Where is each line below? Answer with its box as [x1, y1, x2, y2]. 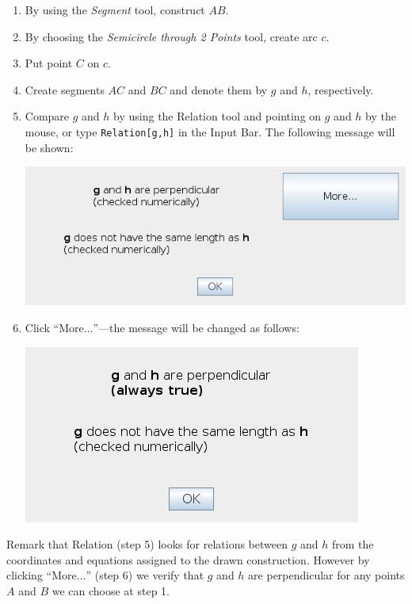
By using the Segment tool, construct [25, 2, 205, 17]
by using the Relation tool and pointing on [113, 108, 322, 124]
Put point [25, 55, 73, 71]
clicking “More [6, 567, 77, 583]
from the [332, 536, 374, 552]
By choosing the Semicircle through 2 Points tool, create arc [25, 28, 318, 44]
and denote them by [170, 81, 268, 97]
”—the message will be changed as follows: [93, 319, 299, 335]
